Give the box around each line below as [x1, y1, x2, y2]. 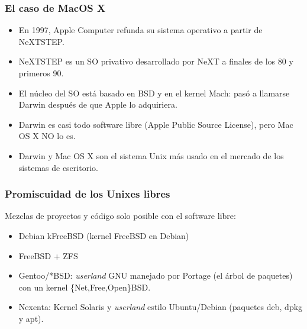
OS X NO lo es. [18, 130, 76, 142]
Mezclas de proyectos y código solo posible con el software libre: [5, 209, 236, 222]
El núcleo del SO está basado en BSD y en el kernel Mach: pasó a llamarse [18, 86, 290, 99]
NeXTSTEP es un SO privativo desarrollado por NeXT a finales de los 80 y [18, 55, 293, 67]
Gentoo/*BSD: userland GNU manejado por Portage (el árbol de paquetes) [18, 269, 293, 282]
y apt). [18, 312, 44, 324]
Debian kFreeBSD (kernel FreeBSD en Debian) [18, 229, 189, 241]
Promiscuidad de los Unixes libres [5, 186, 170, 201]
